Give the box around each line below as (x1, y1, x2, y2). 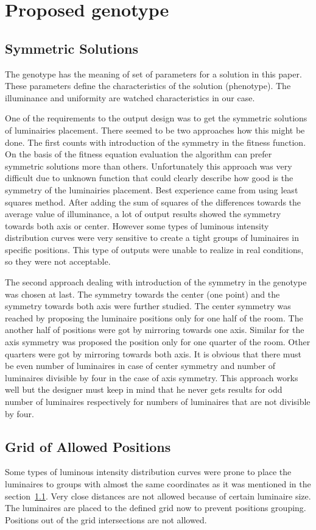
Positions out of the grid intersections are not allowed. (5, 513, 207, 526)
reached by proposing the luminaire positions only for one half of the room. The (5, 311, 303, 324)
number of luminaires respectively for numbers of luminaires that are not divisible (5, 395, 311, 408)
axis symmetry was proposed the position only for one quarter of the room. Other (5, 335, 311, 348)
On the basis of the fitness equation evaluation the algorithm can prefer (5, 148, 272, 160)
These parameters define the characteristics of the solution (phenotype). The (5, 79, 291, 92)
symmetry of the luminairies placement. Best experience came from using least (5, 183, 298, 196)
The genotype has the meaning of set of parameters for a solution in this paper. (5, 67, 302, 80)
